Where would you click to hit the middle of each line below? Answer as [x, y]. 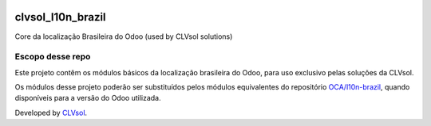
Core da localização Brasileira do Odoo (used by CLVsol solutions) [124, 36]
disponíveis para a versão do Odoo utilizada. [88, 98]
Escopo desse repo [53, 57]
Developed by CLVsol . [51, 113]
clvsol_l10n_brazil [61, 17]
